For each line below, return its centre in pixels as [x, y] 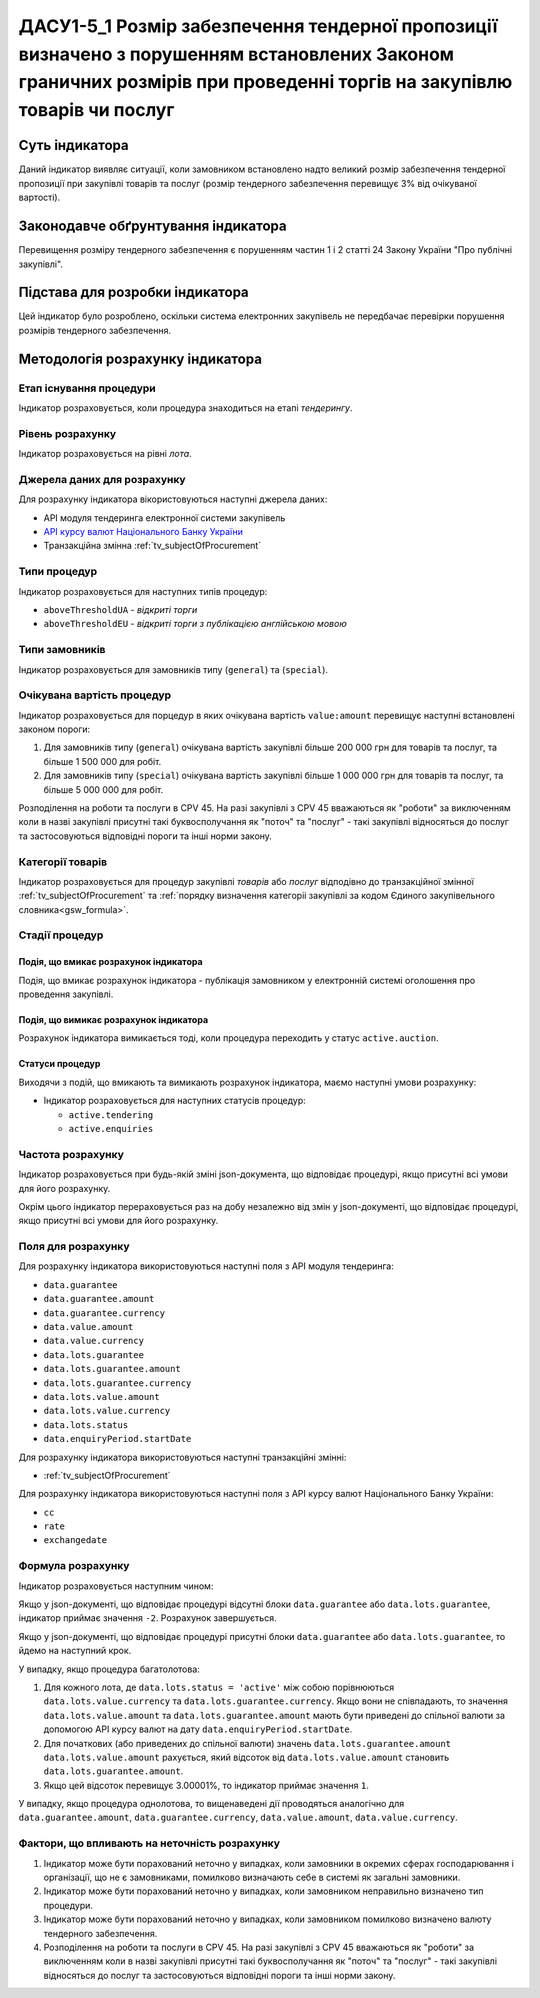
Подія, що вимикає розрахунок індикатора [113, 1020]
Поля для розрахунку [74, 1247]
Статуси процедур [59, 1064]
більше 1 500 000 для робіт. [102, 761]
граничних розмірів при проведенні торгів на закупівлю [265, 82]
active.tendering [111, 1114]
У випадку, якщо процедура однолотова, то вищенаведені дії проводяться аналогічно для [211, 1804]
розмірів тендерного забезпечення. [95, 330]
